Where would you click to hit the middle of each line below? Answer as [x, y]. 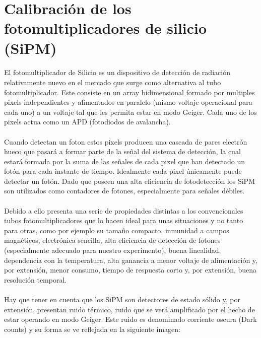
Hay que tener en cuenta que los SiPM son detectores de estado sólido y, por [122, 299]
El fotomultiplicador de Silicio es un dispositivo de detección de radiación [117, 72]
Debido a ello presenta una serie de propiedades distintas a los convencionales [124, 210]
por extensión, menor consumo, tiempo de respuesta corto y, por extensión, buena [130, 270]
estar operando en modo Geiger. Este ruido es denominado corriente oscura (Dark [130, 319]
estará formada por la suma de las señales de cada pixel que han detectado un [125, 161]
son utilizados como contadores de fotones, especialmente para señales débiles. [124, 191]
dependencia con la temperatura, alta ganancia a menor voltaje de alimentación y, [131, 260]
